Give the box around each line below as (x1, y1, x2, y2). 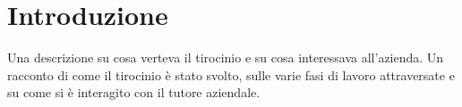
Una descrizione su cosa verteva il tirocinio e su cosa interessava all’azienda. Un (7, 48, 444, 67)
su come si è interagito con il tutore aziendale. (7, 83, 261, 102)
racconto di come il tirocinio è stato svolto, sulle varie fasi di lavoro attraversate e (7, 65, 455, 84)
